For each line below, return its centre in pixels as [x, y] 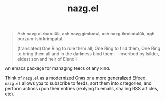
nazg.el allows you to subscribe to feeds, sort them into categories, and [78, 83]
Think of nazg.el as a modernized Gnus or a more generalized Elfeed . [76, 78]
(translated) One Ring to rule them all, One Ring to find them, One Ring [89, 49]
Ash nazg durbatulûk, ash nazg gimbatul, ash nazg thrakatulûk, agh [86, 34]
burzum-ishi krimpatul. [40, 39]
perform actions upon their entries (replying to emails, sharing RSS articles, [82, 89]
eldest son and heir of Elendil [47, 59]
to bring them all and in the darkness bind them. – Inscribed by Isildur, [88, 54]
